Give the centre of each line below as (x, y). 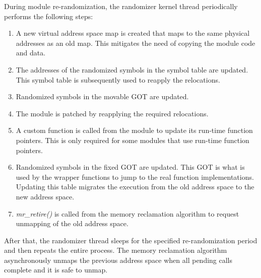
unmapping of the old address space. (72, 223)
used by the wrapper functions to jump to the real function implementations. (135, 177)
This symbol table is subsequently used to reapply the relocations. (118, 79)
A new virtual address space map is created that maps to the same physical (133, 33)
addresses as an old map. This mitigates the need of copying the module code (136, 43)
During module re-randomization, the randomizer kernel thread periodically (121, 6)
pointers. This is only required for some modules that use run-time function (133, 140)
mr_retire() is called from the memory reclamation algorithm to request (127, 213)
